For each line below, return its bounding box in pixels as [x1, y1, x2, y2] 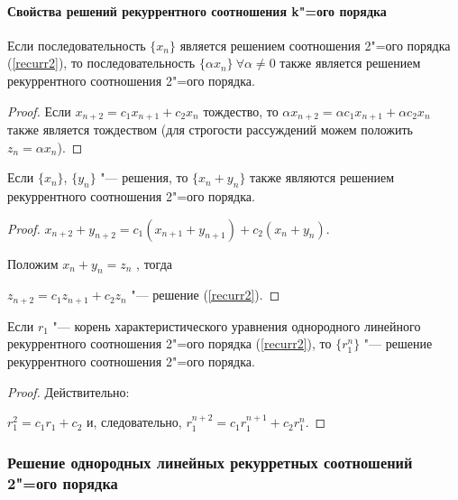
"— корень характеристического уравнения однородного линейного [52, 316, 421, 335]
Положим [7, 254, 59, 273]
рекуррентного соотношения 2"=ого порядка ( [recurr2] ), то [7, 334, 332, 353]
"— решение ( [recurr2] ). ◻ [131, 285, 280, 304]
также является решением [279, 53, 421, 72]
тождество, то [203, 101, 279, 120]
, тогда [136, 254, 172, 273]
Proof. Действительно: [7, 382, 130, 401]
